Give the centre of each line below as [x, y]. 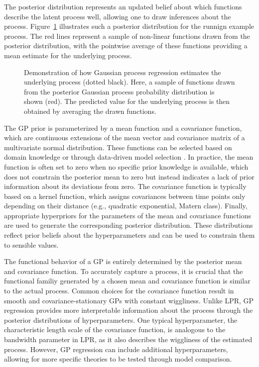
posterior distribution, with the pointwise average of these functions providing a [126, 46]
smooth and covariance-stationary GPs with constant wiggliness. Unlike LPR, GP [129, 300]
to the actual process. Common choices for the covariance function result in [119, 291]
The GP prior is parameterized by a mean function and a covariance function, [123, 128]
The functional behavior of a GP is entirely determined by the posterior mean [123, 261]
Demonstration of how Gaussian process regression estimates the [123, 72]
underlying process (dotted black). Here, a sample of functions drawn [129, 82]
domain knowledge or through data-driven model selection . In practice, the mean [129, 157]
